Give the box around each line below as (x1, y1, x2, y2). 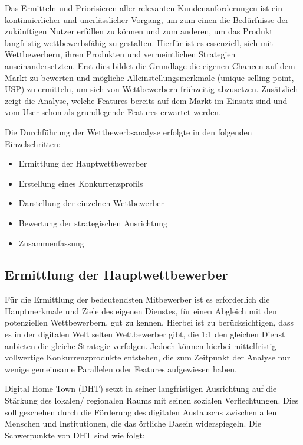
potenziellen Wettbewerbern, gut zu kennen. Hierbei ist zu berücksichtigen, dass (5, 316, 294, 329)
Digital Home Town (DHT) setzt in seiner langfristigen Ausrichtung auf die (5, 382, 277, 395)
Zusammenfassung (18, 236, 84, 249)
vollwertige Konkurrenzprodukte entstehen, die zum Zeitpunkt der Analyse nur (5, 351, 291, 363)
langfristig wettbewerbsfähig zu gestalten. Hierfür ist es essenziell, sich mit (5, 36, 273, 48)
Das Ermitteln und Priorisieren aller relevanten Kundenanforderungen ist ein (5, 2, 282, 14)
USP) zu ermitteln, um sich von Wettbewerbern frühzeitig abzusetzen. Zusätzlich (5, 83, 298, 95)
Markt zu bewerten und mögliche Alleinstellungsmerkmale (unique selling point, (5, 71, 294, 83)
